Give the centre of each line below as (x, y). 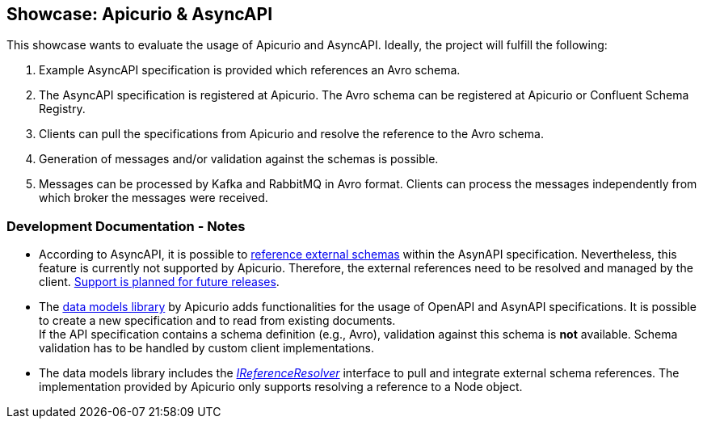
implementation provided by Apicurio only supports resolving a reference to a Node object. (281, 387)
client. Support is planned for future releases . (159, 282)
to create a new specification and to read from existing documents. (217, 321)
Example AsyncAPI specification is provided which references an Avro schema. (250, 70)
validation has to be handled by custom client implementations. (206, 348)
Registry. (62, 109)
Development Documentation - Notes (126, 226)
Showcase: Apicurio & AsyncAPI (140, 14)
